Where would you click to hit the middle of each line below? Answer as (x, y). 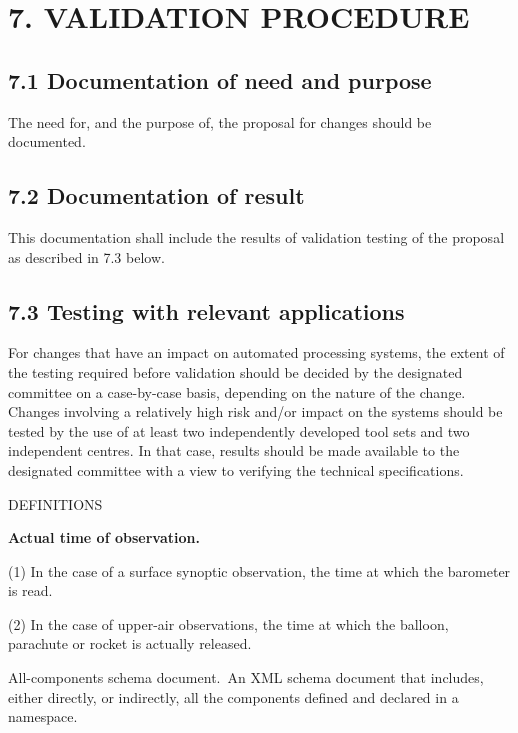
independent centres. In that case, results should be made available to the (234, 450)
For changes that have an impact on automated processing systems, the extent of (256, 352)
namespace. (43, 716)
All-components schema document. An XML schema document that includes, (246, 677)
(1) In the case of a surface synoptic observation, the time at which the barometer (259, 570)
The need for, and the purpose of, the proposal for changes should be (220, 121)
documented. (47, 141)
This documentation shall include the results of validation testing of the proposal (256, 236)
